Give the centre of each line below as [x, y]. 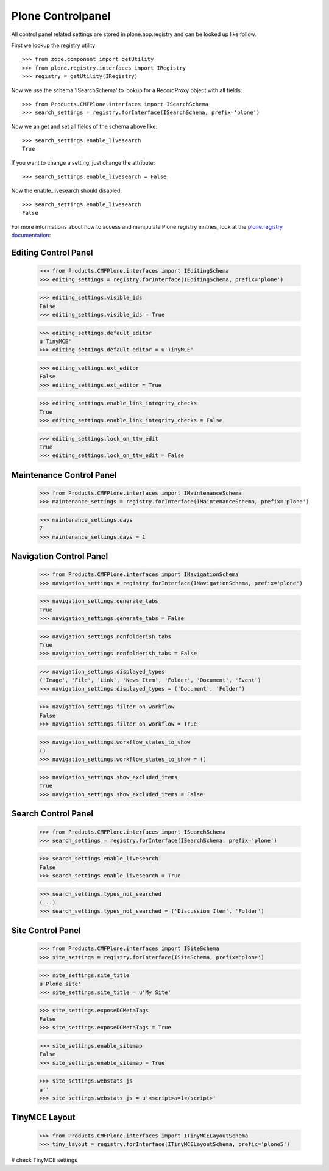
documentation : [31, 236]
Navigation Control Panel [60, 556]
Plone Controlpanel [61, 16]
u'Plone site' [60, 984]
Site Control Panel [46, 930]
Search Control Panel [52, 814]
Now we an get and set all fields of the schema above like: [84, 126]
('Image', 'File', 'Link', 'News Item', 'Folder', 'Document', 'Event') [150, 680]
